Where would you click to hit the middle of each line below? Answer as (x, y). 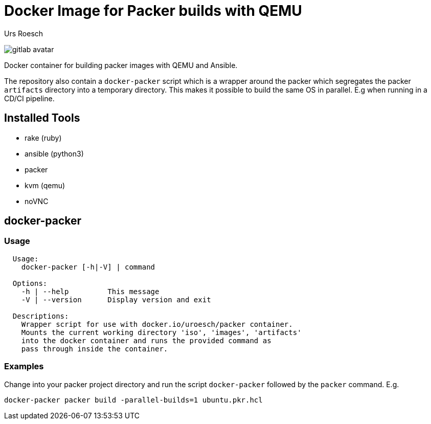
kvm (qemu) (45, 185)
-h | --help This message (90, 291)
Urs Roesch (24, 33)
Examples (24, 366)
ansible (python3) (54, 153)
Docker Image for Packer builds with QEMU (153, 11)
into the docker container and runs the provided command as (146, 340)
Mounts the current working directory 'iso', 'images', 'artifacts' (161, 332)
